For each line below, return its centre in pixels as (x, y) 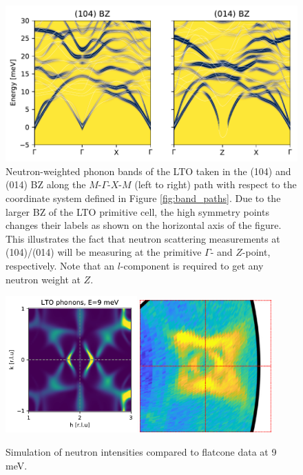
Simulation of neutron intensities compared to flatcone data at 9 (141, 452)
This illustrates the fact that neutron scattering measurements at (143, 238)
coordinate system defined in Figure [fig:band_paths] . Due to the (143, 198)
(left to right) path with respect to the (216, 184)
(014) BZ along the (46, 184)
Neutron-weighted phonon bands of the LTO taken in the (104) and (148, 171)
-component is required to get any (192, 265)
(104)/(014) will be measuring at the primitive (104, 252)
